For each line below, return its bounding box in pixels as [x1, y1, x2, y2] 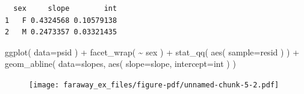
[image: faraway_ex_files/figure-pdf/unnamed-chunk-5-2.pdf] [29, 80, 279, 89]
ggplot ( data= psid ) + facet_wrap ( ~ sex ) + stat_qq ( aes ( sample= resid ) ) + [5, 45, 300, 58]
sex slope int [13, 4, 117, 13]
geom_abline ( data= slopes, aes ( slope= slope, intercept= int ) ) [5, 57, 236, 70]
